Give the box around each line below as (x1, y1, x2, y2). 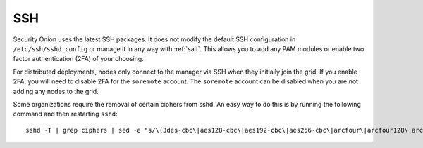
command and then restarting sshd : (13, 109, 118, 119)
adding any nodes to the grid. (13, 87, 99, 95)
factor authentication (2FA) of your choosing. (13, 55, 144, 63)
